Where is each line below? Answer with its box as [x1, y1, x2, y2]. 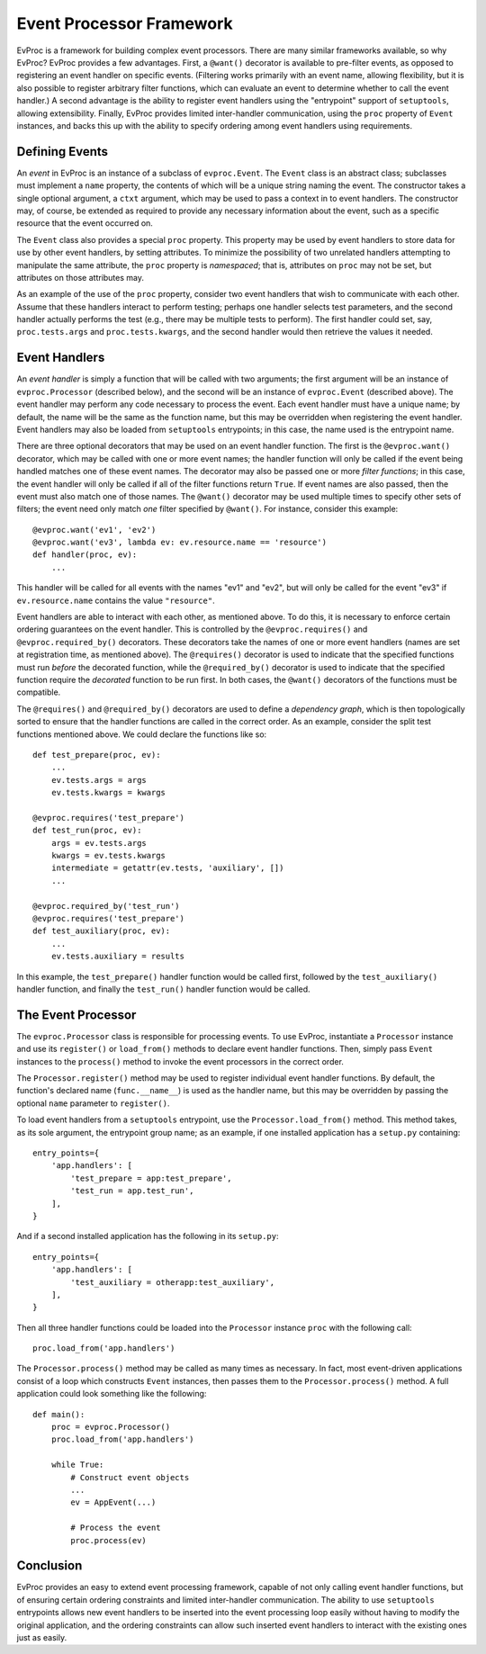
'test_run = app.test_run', [70, 1186, 194, 1196]
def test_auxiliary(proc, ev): [32, 926, 171, 936]
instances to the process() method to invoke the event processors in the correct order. [16, 1056, 344, 1066]
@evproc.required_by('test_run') [32, 901, 180, 911]
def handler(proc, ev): [32, 550, 138, 560]
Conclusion [16, 1558, 83, 1574]
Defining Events [16, 144, 108, 159]
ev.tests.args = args [50, 775, 148, 785]
